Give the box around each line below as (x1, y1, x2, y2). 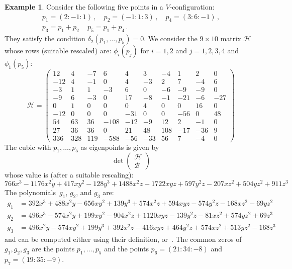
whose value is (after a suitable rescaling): (5, 169, 134, 180)
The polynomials (5, 187, 56, 198)
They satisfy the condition (5, 33, 85, 44)
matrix (220, 33, 241, 44)
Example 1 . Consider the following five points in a (5, 2, 163, 12)
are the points (32, 243, 75, 254)
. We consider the (144, 33, 198, 44)
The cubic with (5, 141, 51, 152)
